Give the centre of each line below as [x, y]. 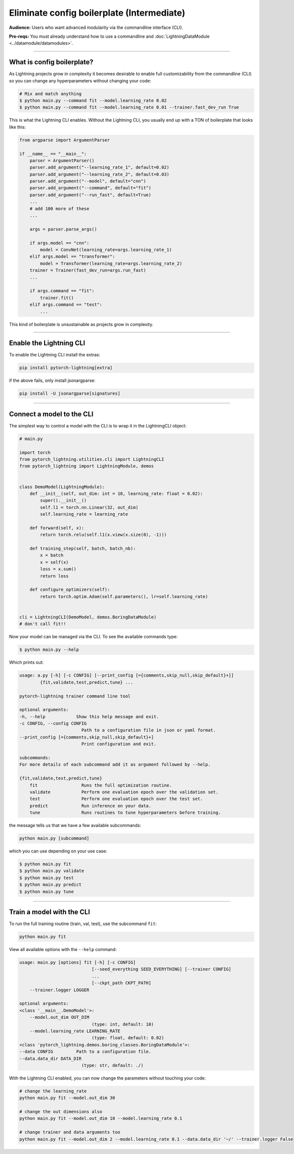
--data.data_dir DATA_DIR [50, 1058]
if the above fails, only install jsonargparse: [52, 380]
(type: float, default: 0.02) [128, 1038]
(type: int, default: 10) [122, 1024]
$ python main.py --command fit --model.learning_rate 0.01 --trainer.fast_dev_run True [129, 107]
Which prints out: [26, 662]
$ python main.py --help [49, 650]
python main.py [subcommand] [54, 839]
